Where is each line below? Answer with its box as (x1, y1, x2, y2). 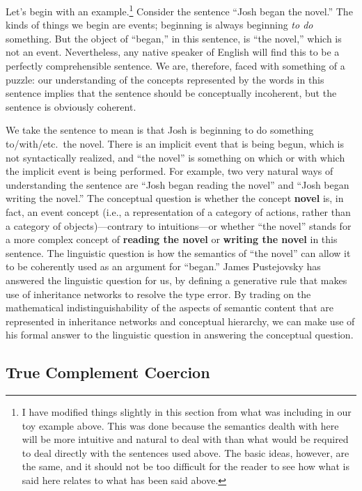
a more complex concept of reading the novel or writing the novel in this (6, 232, 338, 247)
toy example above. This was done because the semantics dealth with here (22, 418, 339, 432)
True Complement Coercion (6, 361, 210, 383)
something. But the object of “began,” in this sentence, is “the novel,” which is (6, 31, 342, 45)
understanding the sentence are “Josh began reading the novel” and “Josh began (6, 177, 349, 192)
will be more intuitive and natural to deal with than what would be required (22, 432, 349, 446)
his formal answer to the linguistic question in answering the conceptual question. (6, 327, 354, 342)
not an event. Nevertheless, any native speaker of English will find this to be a (6, 45, 340, 59)
